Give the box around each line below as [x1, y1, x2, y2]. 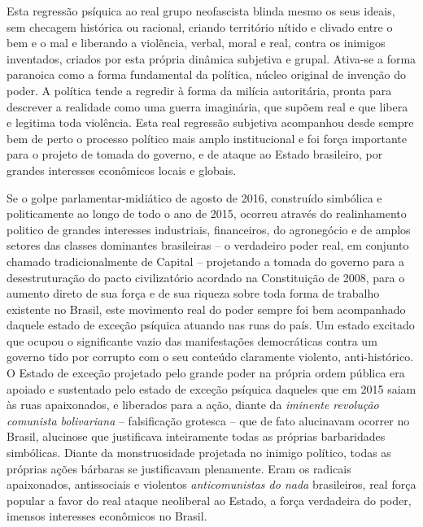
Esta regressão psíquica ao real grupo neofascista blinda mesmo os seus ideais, [7, 2, 395, 19]
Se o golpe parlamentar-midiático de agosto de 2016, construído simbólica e [7, 189, 382, 206]
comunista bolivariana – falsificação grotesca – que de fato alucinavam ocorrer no [7, 412, 410, 429]
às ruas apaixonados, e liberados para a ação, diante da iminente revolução [7, 396, 379, 413]
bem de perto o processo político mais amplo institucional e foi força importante [7, 129, 408, 146]
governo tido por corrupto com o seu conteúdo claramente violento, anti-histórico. [7, 348, 414, 365]
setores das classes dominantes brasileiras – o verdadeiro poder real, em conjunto [7, 237, 409, 254]
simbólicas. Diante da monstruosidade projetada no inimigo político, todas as [7, 444, 391, 461]
